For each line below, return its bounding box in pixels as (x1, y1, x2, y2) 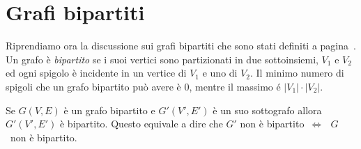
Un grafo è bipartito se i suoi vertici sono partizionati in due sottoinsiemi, (6, 52, 318, 66)
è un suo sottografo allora (213, 102, 322, 117)
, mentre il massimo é (189, 79, 281, 93)
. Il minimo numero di (250, 65, 344, 80)
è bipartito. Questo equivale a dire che (59, 116, 223, 131)
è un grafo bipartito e (63, 102, 155, 117)
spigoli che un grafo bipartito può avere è (6, 79, 181, 93)
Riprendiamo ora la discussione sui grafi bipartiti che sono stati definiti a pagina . (6, 38, 356, 53)
